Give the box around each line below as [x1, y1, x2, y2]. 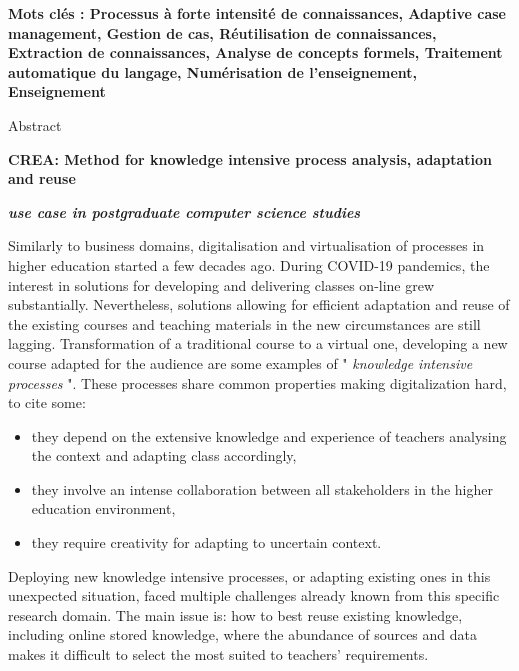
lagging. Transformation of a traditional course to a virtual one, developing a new [8, 333, 508, 354]
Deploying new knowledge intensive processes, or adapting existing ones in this [8, 565, 491, 586]
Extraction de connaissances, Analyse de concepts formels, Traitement [8, 42, 503, 63]
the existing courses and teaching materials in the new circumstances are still [8, 313, 481, 334]
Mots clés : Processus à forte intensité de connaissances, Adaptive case [8, 3, 506, 23]
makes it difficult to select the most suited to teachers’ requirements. [8, 644, 429, 665]
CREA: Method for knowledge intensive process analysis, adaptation [8, 148, 492, 169]
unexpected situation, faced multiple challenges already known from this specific [8, 585, 500, 606]
